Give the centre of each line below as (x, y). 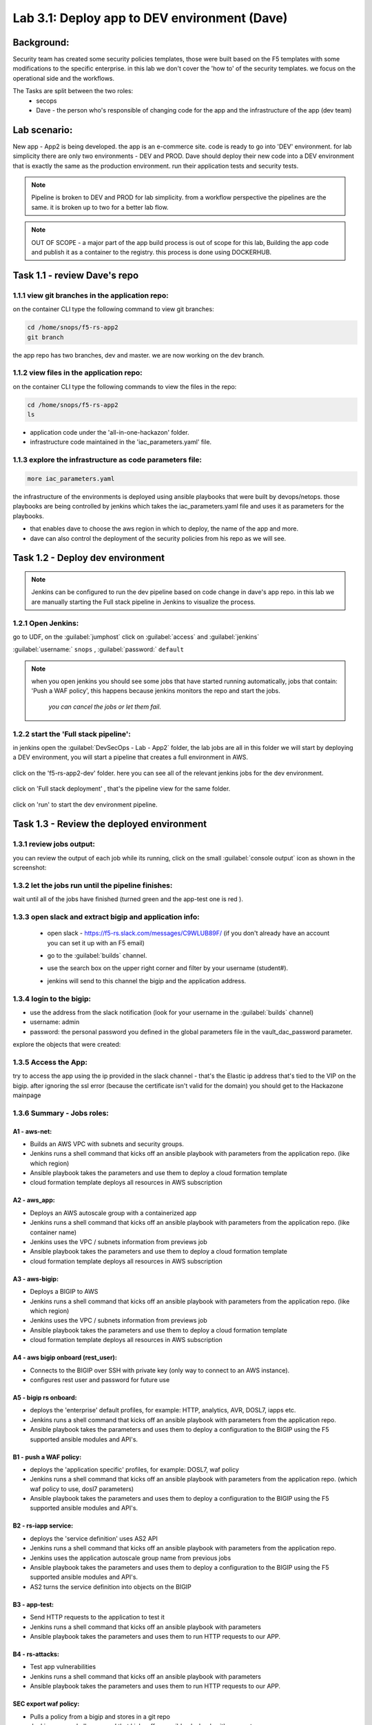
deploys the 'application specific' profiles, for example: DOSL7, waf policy (134, 1469)
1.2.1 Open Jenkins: (46, 623)
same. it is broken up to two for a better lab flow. (100, 207)
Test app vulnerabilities (63, 1667)
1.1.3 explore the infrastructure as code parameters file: (107, 460)
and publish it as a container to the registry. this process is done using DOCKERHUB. (152, 253)
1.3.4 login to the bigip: (52, 998)
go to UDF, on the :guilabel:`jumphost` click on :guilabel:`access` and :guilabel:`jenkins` (136, 637)
